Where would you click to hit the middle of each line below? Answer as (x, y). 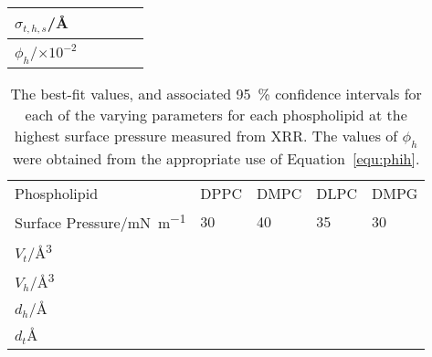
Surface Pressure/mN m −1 (100, 221)
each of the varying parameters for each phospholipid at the (216, 115)
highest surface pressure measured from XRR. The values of (206, 136)
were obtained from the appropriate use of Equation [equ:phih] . (216, 159)
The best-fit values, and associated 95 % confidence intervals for (216, 94)
